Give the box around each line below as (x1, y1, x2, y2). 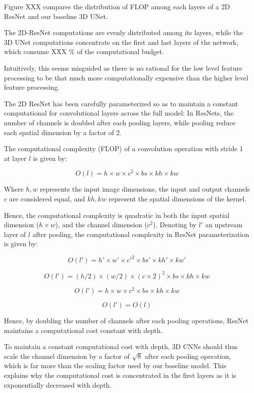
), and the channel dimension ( (55, 219, 148, 230)
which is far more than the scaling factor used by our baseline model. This (4, 360, 227, 371)
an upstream (205, 219, 243, 230)
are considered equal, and (9, 193, 85, 203)
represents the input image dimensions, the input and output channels (40, 184, 250, 194)
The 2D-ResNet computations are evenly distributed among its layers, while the (4, 27, 243, 38)
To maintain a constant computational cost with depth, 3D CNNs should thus (4, 341, 238, 352)
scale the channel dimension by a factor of (4, 351, 130, 361)
